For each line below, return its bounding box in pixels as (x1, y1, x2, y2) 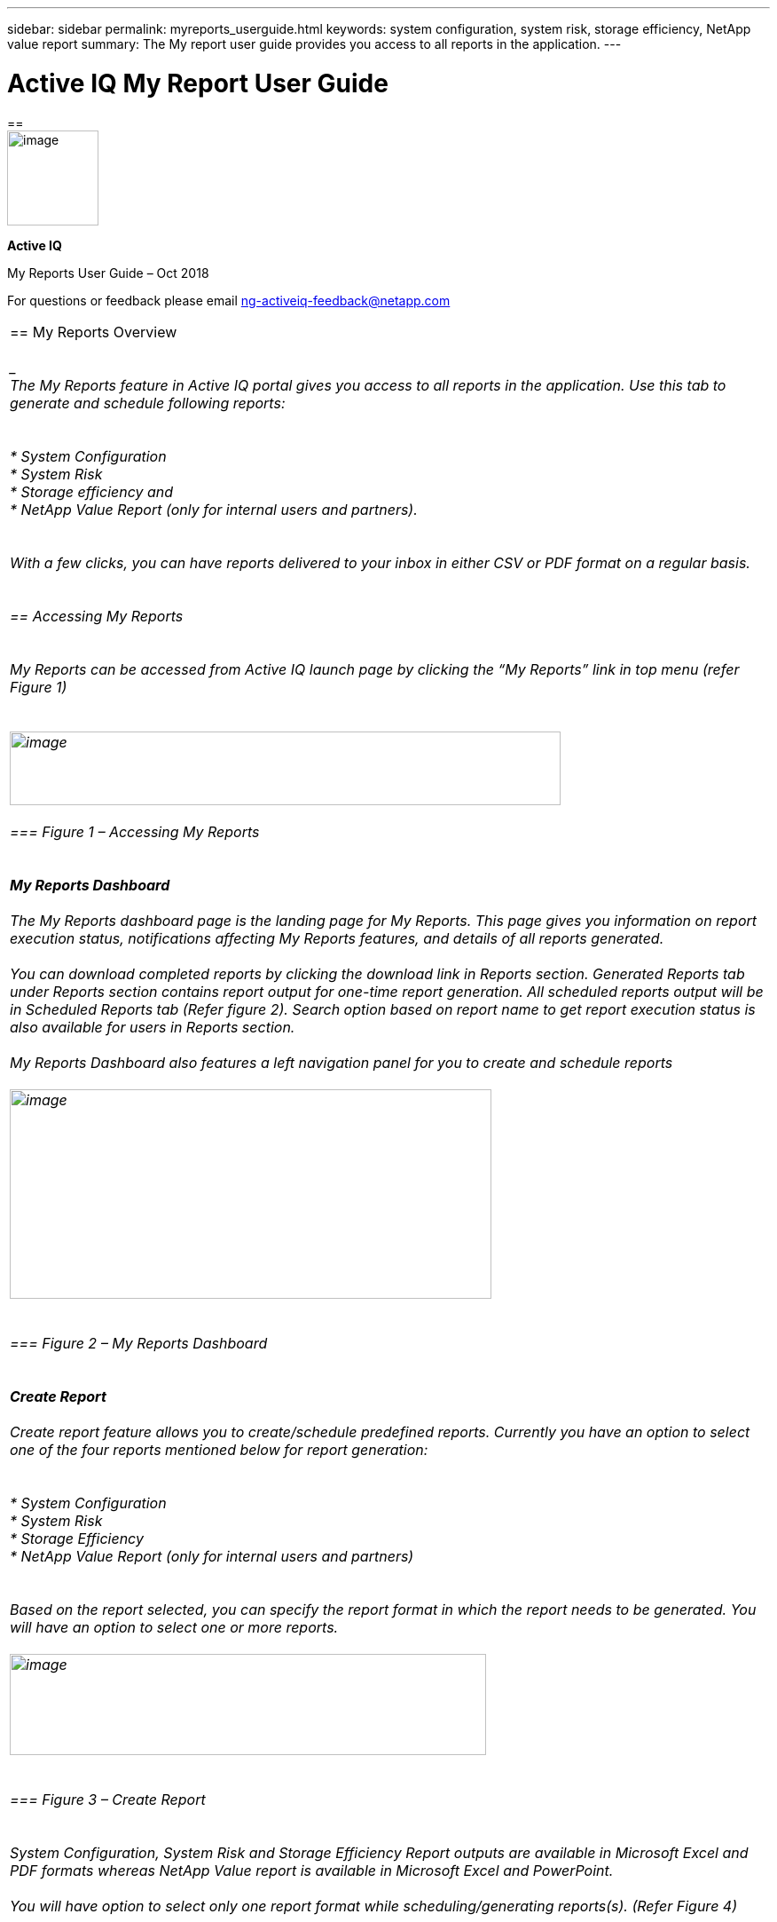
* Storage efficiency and (10, 482, 174, 501)
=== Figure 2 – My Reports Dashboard (10, 1333, 268, 1352)
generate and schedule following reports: (10, 393, 286, 412)
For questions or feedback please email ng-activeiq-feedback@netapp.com (7, 292, 451, 308)
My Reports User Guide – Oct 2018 (7, 265, 209, 281)
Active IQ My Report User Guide (7, 67, 388, 99)
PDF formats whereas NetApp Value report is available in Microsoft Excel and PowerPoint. (10, 1861, 614, 1879)
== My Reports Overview (10, 322, 177, 341)
